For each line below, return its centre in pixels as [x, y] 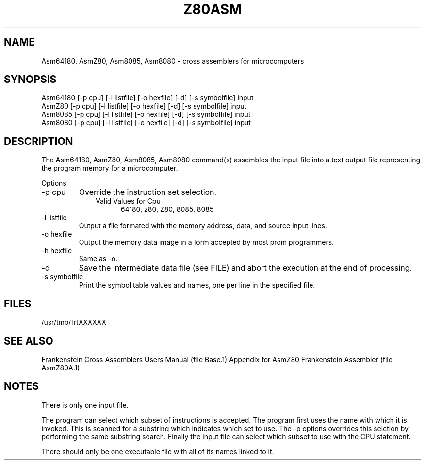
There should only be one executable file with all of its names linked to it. [158, 451]
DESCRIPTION [39, 141]
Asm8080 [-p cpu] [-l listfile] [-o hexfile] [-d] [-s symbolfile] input [146, 123]
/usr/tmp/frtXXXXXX [74, 322]
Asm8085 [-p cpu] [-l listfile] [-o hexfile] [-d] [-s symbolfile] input [146, 114]
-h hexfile [57, 251]
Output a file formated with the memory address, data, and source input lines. [203, 226]
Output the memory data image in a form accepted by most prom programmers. [206, 242]
